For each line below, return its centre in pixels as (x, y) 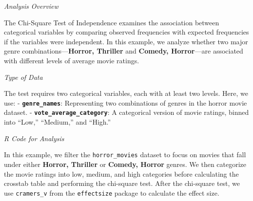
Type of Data (23, 77)
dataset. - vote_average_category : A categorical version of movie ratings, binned (126, 112)
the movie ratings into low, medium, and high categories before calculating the (121, 174)
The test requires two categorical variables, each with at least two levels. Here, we (126, 93)
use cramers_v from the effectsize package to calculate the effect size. (112, 192)
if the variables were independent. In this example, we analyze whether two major (126, 41)
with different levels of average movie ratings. (72, 60)
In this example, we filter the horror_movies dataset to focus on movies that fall (125, 155)
